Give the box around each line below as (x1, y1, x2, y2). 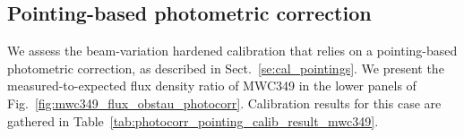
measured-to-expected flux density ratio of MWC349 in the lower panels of (7, 76, 417, 95)
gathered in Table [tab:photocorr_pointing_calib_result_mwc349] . (7, 111, 379, 130)
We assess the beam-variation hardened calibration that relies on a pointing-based (7, 41, 458, 60)
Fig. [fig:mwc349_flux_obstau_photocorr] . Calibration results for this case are (7, 93, 442, 112)
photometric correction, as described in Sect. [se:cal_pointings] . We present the (7, 58, 444, 77)
